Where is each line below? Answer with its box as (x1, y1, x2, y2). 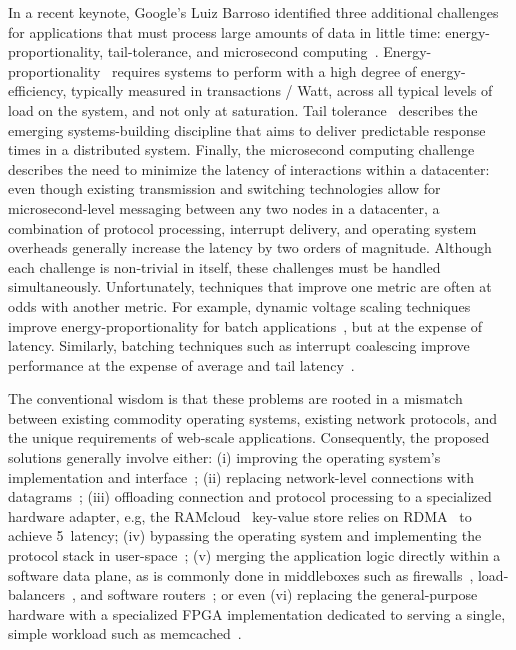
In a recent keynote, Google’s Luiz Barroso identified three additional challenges (8, 2, 499, 22)
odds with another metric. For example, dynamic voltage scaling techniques (8, 295, 471, 316)
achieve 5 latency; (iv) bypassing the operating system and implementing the (8, 525, 482, 546)
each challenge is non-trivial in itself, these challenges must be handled (8, 256, 441, 277)
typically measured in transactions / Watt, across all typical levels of (70, 80, 493, 101)
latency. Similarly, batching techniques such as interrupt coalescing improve (8, 335, 470, 356)
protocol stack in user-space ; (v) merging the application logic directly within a (8, 545, 501, 566)
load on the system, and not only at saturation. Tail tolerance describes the (8, 99, 478, 120)
